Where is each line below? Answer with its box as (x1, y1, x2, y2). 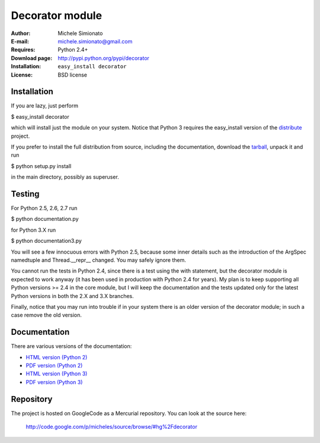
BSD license (57, 71, 87, 78)
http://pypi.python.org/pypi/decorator (57, 54, 149, 62)
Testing (11, 189, 40, 199)
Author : (11, 30, 31, 37)
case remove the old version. (11, 312, 82, 319)
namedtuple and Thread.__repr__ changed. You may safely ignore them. (11, 257, 187, 264)
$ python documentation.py (11, 216, 79, 223)
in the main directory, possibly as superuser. (11, 173, 120, 181)
